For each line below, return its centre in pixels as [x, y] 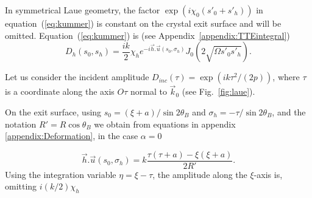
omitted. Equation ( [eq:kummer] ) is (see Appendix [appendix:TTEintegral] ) [147, 35]
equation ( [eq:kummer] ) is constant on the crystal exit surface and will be [143, 23]
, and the [289, 112]
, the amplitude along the [200, 174]
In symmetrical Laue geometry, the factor [83, 10]
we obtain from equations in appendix [165, 124]
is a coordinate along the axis [60, 91]
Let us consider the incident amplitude [77, 77]
